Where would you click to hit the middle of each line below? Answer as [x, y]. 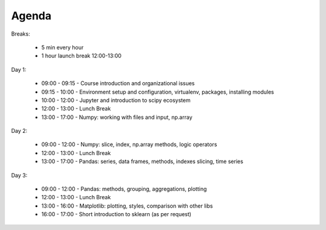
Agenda [31, 16]
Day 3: [19, 175]
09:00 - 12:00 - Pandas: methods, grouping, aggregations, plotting [124, 189]
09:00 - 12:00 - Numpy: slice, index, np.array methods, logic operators [129, 144]
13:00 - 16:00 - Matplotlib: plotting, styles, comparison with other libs [127, 206]
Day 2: [19, 131]
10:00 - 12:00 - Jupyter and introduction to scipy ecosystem [116, 100]
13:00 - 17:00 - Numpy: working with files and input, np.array [117, 117]
